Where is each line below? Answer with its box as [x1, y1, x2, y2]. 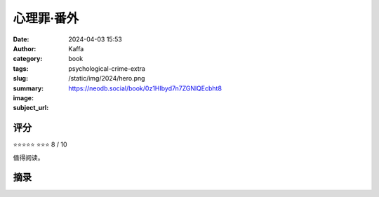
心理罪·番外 [13, 11, 79, 26]
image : [13, 93, 34, 102]
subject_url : [13, 104, 49, 112]
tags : [13, 64, 29, 73]
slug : [13, 74, 28, 83]
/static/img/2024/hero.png [68, 74, 145, 83]
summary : [13, 84, 44, 93]
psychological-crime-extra [68, 64, 145, 73]
